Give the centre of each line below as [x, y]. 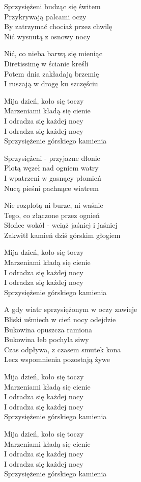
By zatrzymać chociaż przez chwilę [58, 26]
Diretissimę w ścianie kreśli [46, 63]
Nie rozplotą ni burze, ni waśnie [54, 205]
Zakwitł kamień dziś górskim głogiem [62, 235]
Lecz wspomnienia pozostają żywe [57, 359]
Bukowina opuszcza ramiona [48, 329]
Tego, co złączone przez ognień [52, 215]
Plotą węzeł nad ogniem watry [51, 168]
